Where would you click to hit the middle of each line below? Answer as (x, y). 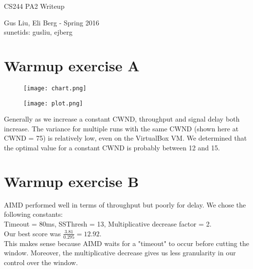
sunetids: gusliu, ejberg (38, 32)
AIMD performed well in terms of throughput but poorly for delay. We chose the (125, 204)
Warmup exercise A (72, 65)
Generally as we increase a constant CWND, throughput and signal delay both (122, 119)
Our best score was (32, 233)
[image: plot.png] (53, 103)
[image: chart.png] (55, 88)
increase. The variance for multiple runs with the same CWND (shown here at (121, 128)
